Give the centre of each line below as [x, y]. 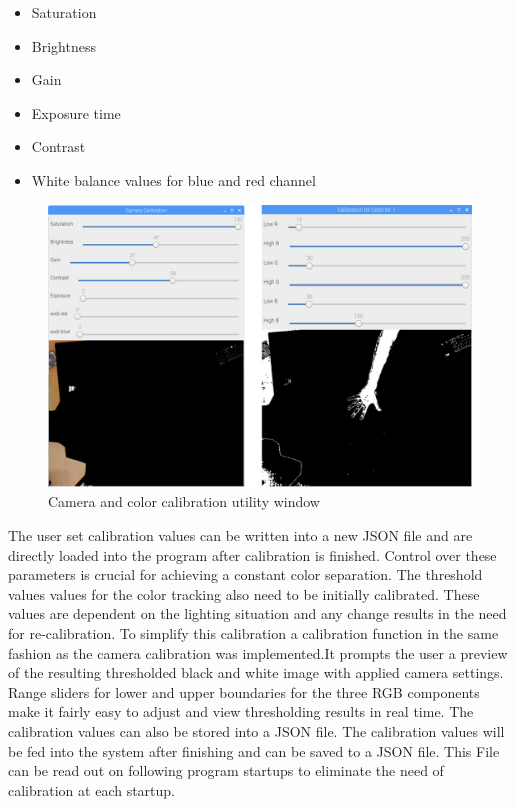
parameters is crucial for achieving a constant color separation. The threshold [245, 574]
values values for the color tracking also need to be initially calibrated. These [244, 593]
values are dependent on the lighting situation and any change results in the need [257, 613]
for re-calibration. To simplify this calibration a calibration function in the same [253, 632]
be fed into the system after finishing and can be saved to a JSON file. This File [254, 750]
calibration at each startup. [92, 789]
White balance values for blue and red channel [173, 179]
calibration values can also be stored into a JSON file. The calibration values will [256, 730]
